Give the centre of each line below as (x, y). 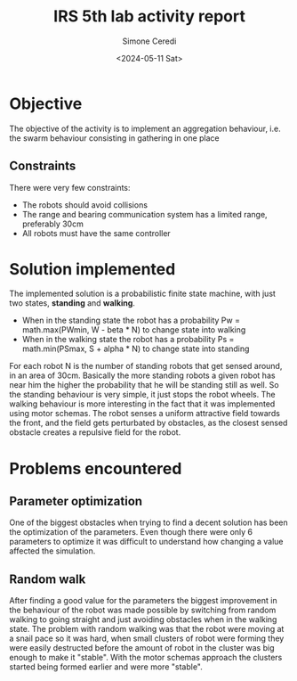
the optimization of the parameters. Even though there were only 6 (131, 532)
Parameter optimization (76, 501)
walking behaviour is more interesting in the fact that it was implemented (142, 404)
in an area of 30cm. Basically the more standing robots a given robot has (142, 375)
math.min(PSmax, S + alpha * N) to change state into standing (136, 349)
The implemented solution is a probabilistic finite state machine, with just (142, 294)
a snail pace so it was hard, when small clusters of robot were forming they (147, 638)
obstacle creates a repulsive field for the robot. (95, 432)
